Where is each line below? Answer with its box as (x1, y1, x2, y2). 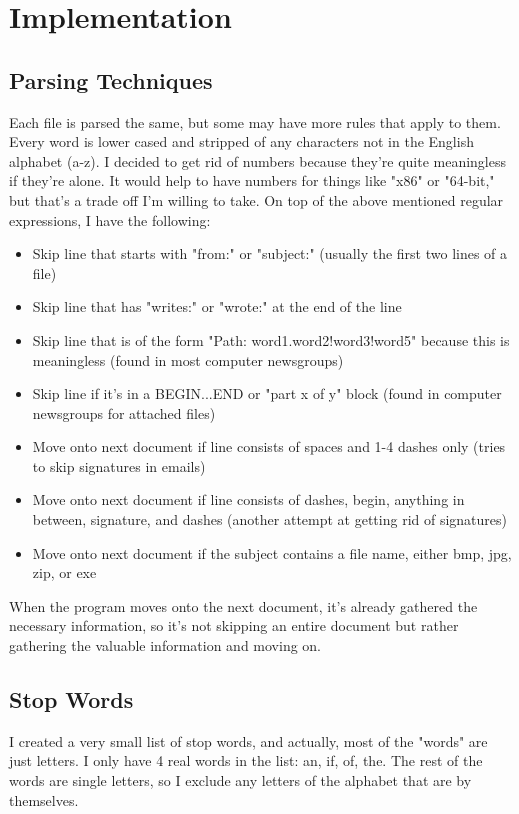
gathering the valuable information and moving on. (9, 635, 322, 656)
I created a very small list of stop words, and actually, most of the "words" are (9, 730, 488, 751)
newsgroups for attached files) (32, 402, 216, 423)
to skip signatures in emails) (32, 455, 206, 476)
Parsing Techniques (9, 64, 213, 95)
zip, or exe (32, 562, 97, 583)
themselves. (9, 789, 79, 810)
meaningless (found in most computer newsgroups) (32, 349, 344, 370)
